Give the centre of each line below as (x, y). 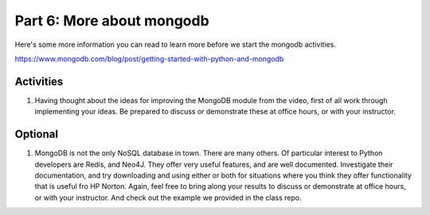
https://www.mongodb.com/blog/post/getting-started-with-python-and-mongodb (149, 59)
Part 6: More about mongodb (112, 21)
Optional (37, 134)
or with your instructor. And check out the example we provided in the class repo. (168, 198)
